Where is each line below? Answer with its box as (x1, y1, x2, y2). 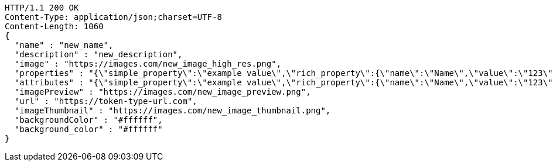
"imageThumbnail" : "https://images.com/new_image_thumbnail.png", (14, 106, 331, 115)
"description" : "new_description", (14, 50, 183, 59)
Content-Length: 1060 (5, 22, 104, 31)
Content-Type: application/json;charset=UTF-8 (5, 12, 222, 22)
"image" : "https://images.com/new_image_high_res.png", (14, 59, 282, 68)
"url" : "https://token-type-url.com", (14, 96, 197, 106)
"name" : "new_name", (14, 40, 114, 50)
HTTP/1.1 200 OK (5, 3, 79, 12)
